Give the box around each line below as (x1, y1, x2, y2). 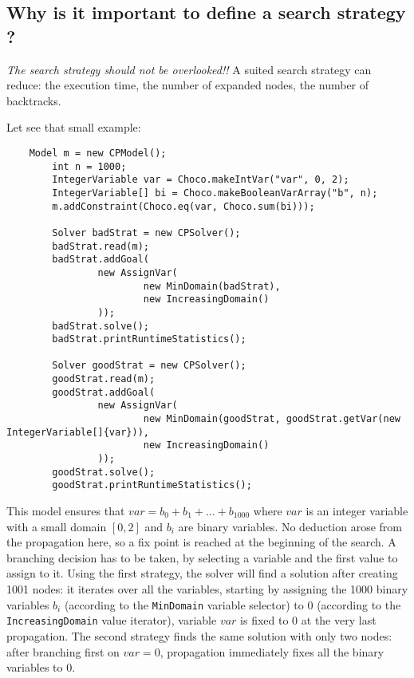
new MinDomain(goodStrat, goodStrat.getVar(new (143, 413, 400, 425)
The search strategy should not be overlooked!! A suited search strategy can (6, 61, 372, 77)
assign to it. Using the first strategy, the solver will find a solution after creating (6, 565, 398, 581)
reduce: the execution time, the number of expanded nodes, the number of (6, 77, 369, 93)
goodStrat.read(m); (52, 373, 156, 385)
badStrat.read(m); (52, 240, 149, 252)
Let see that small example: (6, 119, 141, 136)
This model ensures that (6, 503, 125, 519)
